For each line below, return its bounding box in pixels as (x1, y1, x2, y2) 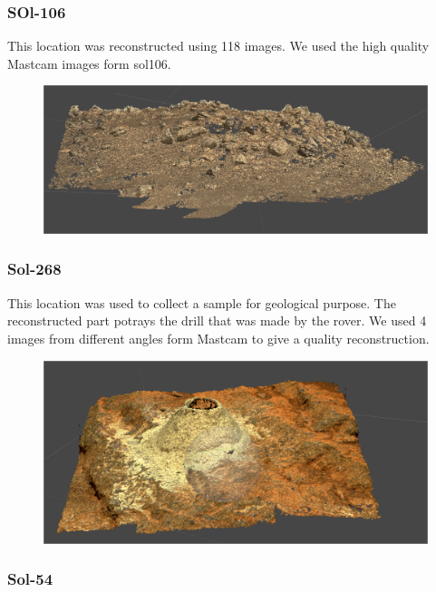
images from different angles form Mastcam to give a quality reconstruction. (7, 328, 430, 347)
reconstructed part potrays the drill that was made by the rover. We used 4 (7, 311, 427, 330)
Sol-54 (7, 568, 53, 590)
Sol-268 (7, 257, 62, 280)
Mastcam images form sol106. (7, 53, 171, 73)
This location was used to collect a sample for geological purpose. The (7, 293, 396, 312)
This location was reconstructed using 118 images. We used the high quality (7, 36, 430, 55)
